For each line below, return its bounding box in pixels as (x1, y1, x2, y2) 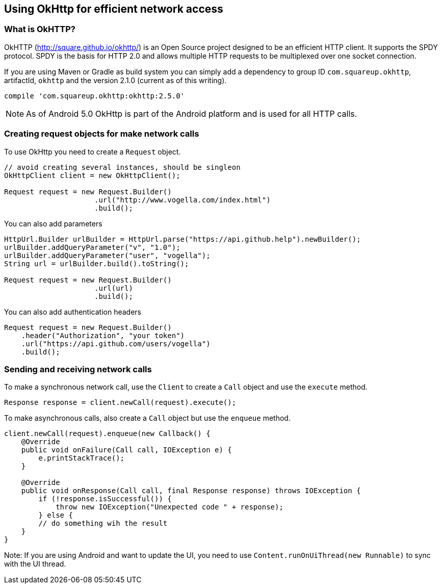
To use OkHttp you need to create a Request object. (4, 147, 181, 156)
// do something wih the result (38, 519, 168, 528)
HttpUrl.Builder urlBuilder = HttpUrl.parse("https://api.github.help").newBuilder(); (4, 235, 361, 243)
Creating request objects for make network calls (4, 129, 199, 139)
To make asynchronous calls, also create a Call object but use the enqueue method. (4, 414, 291, 423)
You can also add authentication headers (4, 307, 141, 316)
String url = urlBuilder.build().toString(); (4, 259, 189, 268)
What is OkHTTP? (4, 24, 75, 35)
